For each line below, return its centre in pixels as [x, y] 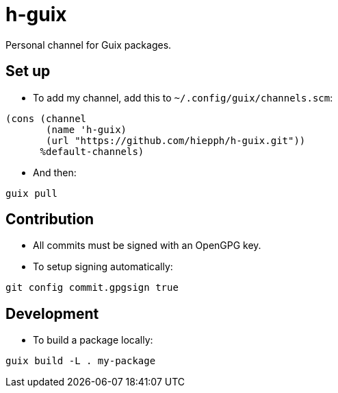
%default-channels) [92, 151]
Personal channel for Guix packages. [89, 45]
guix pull [31, 193]
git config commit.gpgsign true [92, 288]
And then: [55, 172]
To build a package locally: [93, 340]
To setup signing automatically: [103, 267]
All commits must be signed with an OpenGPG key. [147, 246]
